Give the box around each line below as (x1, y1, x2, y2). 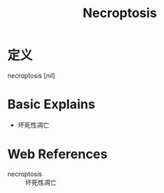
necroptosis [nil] (7, 71, 56, 80)
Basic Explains (7, 96, 96, 113)
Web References (7, 146, 108, 162)
